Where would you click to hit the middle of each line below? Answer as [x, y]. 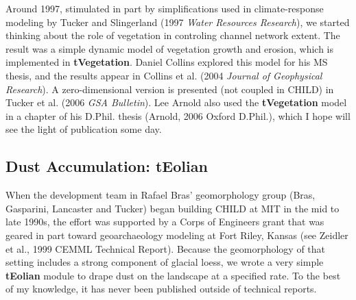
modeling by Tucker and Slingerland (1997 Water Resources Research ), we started [178, 22]
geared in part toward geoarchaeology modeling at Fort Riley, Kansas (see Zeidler [177, 235]
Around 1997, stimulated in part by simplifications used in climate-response [165, 8]
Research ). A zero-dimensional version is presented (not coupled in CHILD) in [170, 89]
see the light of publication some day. [84, 129]
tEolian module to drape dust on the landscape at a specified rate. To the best [173, 275]
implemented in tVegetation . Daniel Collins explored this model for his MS [167, 62]
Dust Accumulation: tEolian [107, 166]
